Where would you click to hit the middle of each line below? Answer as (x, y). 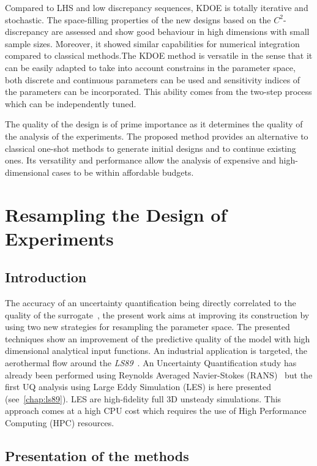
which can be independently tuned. (71, 103)
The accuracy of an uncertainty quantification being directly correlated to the (151, 303)
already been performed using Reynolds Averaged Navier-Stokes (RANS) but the (159, 374)
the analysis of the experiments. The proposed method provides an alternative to (157, 136)
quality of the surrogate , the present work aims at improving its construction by (157, 314)
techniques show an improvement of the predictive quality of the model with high (158, 338)
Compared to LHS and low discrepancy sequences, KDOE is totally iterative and (157, 7)
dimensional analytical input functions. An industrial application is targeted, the (156, 351)
